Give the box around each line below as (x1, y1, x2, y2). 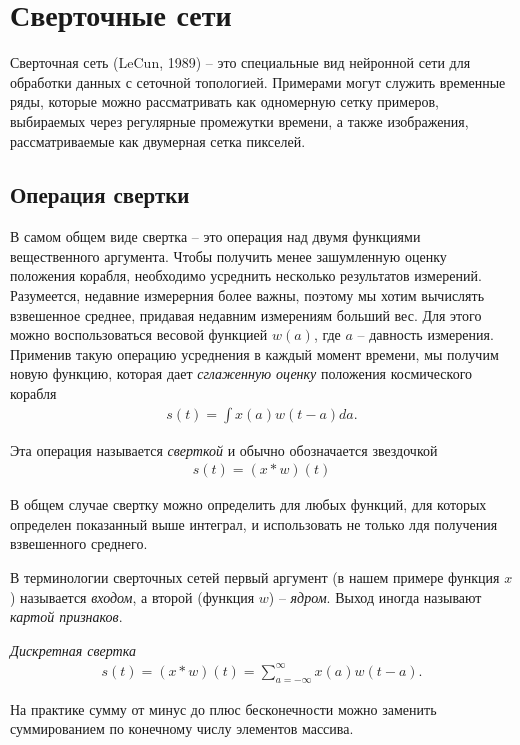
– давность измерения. (357, 324, 494, 345)
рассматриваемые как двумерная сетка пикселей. (10, 130, 306, 151)
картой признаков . (10, 606, 123, 627)
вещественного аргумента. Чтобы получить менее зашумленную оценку (10, 245, 447, 266)
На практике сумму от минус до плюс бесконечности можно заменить (10, 698, 437, 719)
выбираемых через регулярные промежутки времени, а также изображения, (10, 110, 469, 131)
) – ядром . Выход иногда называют (268, 586, 482, 607)
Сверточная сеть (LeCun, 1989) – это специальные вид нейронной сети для (10, 52, 471, 73)
